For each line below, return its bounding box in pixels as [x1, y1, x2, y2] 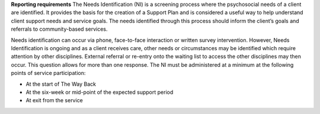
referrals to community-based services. [11, 25, 108, 32]
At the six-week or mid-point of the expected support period [25, 89, 174, 96]
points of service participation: [11, 70, 86, 77]
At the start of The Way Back [25, 80, 96, 87]
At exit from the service [25, 97, 83, 104]
